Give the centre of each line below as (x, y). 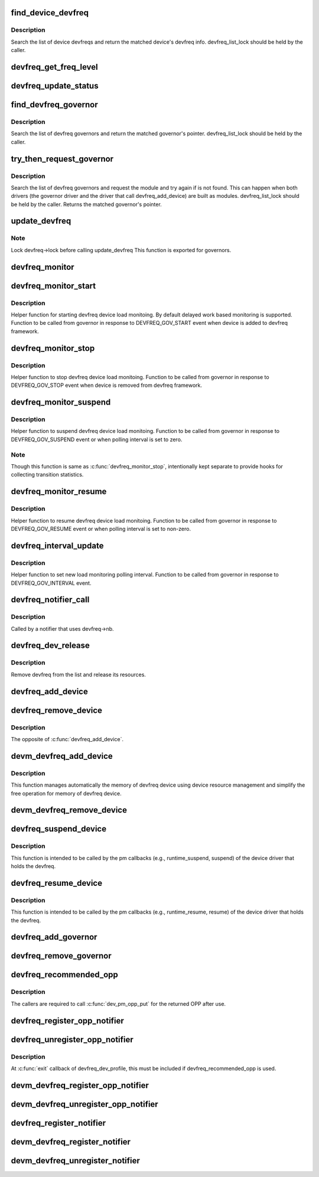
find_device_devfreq (50, 13)
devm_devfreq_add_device (62, 756)
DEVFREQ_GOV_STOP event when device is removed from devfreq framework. (107, 385)
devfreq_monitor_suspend (61, 402)
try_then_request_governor (62, 159)
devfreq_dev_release (50, 646)
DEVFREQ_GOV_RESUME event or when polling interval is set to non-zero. (101, 529)
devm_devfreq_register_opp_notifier (80, 1085)
